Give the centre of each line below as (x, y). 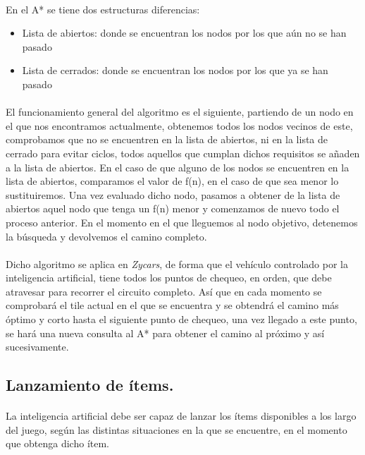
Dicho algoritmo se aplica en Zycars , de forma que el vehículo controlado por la (177, 263)
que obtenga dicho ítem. (57, 443)
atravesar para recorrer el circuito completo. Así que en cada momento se (164, 291)
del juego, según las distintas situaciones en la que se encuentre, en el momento (177, 429)
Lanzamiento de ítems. (90, 385)
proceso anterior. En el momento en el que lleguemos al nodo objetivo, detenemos (182, 222)
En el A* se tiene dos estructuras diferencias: (103, 9)
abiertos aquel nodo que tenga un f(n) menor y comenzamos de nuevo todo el (173, 208)
